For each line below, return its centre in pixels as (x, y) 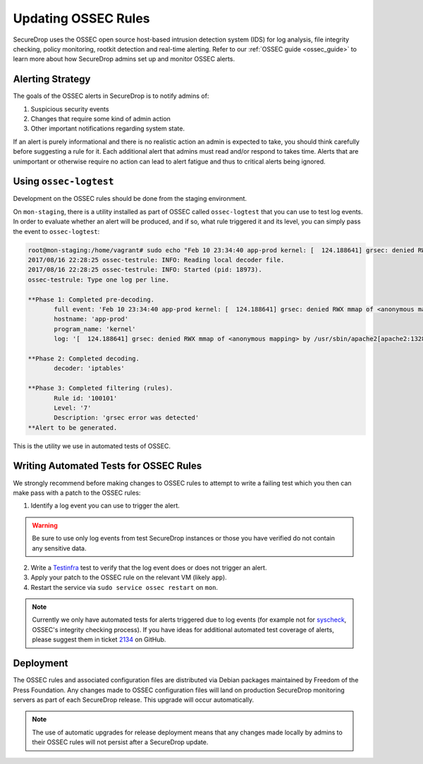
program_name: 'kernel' (95, 329)
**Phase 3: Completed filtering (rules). (100, 388)
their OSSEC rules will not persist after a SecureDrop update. (120, 742)
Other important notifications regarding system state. (108, 129)
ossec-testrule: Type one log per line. (98, 279)
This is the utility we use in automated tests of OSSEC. (92, 446)
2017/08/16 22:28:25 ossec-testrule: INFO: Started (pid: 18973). (145, 270)
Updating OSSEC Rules (82, 18)
